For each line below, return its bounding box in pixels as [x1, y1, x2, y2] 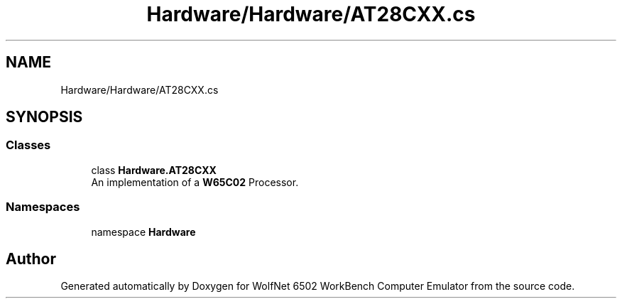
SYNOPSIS [6, 108, 83, 126]
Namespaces [6, 200, 80, 215]
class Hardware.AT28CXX [91, 163, 217, 176]
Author [6, 249, 56, 268]
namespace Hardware [91, 225, 196, 238]
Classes [6, 138, 51, 153]
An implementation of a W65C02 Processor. [91, 175, 299, 188]
